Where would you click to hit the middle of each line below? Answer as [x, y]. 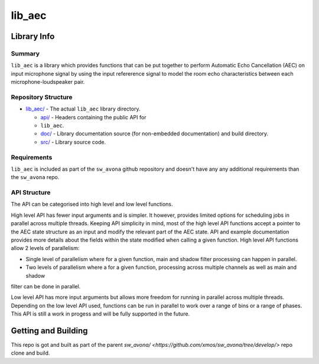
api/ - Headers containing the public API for [93, 117]
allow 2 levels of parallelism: [45, 248]
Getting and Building [49, 331]
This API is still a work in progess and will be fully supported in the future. [100, 314]
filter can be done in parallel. [46, 286]
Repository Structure [42, 97]
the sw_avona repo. [35, 177]
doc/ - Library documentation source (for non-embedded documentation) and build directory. [154, 134]
